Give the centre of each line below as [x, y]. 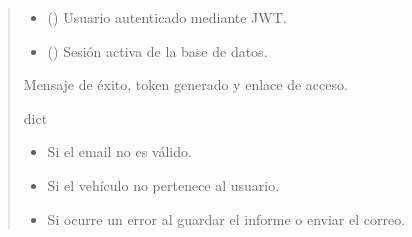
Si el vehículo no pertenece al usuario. [163, 184]
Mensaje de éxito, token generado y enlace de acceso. [185, 84]
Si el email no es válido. [119, 151]
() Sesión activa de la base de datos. [157, 50]
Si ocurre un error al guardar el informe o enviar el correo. [226, 218]
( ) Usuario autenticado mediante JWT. [167, 17]
